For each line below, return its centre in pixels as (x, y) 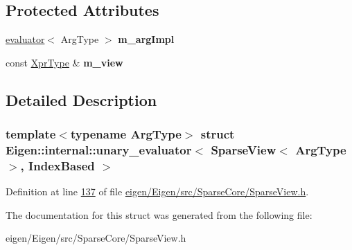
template (31, 134)
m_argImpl (146, 39)
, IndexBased (58, 165)
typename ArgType (126, 134)
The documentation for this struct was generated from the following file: (159, 214)
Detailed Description (81, 99)
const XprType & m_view (64, 62)
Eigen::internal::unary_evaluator (99, 150)
